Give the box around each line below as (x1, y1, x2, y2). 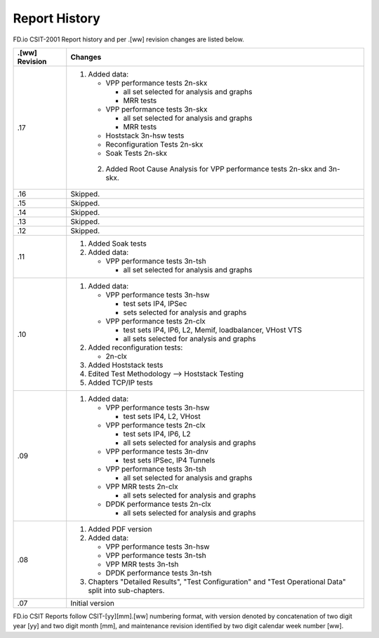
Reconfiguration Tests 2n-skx (105, 139, 204, 149)
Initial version (70, 598, 115, 608)
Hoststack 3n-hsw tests (105, 131, 185, 140)
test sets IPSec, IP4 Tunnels (123, 455, 215, 465)
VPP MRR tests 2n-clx (105, 481, 178, 491)
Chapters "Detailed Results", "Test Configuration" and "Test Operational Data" (88, 576, 347, 586)
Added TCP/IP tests (88, 378, 154, 387)
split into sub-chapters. (88, 585, 165, 595)
